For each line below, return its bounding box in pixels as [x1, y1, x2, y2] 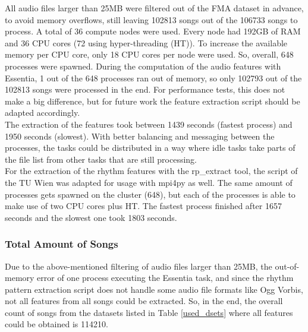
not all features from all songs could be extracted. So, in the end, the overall [5, 295, 283, 307]
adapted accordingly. [5, 106, 80, 119]
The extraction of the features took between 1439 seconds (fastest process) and [5, 118, 293, 130]
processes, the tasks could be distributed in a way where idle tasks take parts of [5, 141, 296, 154]
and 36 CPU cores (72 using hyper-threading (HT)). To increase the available [5, 36, 288, 49]
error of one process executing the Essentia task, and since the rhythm [37, 271, 294, 284]
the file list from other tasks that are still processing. [5, 153, 197, 165]
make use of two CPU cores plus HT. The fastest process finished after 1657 [5, 200, 282, 212]
